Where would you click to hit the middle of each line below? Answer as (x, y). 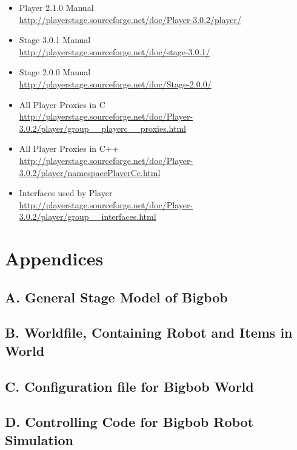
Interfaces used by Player (66, 193)
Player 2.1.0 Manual (56, 7)
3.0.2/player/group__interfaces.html (88, 216)
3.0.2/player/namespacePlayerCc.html (90, 172)
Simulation (39, 439)
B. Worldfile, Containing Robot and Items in (149, 332)
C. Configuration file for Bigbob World (129, 386)
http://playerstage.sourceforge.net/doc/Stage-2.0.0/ (115, 84)
